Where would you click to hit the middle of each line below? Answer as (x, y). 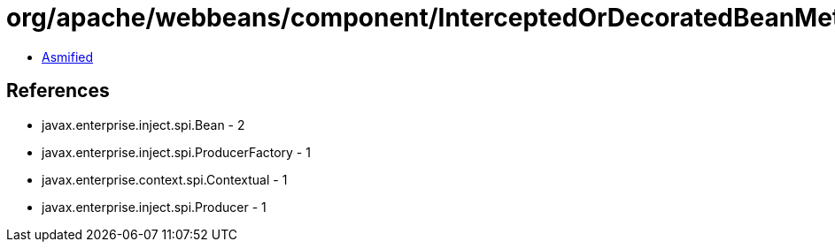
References (58, 91)
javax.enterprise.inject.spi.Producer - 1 (154, 207)
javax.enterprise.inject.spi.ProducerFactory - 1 (176, 152)
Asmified (68, 57)
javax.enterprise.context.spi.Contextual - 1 (165, 179)
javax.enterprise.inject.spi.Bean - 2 (143, 124)
